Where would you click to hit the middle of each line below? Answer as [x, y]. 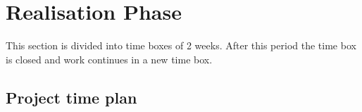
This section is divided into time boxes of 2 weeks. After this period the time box [181, 45]
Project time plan [71, 97]
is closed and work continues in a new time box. [109, 59]
